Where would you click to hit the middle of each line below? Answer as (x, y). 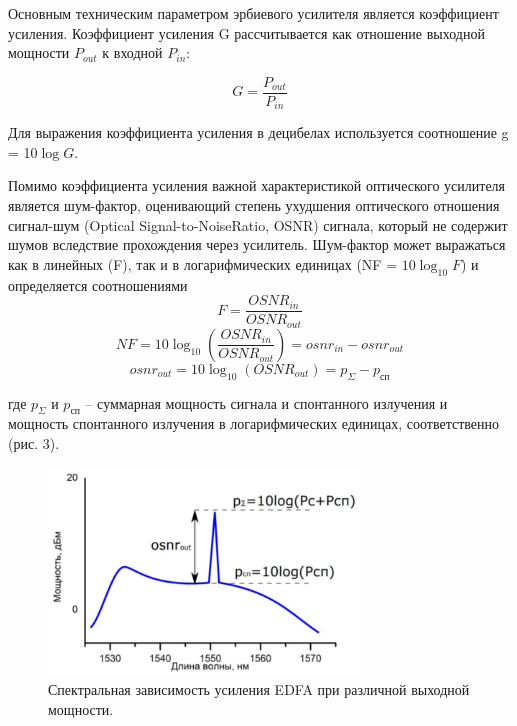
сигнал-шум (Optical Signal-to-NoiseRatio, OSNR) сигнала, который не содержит (258, 224)
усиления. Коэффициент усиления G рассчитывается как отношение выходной (246, 32)
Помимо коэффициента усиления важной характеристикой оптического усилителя (257, 185)
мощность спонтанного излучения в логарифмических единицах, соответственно (253, 423)
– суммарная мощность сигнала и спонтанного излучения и (266, 402)
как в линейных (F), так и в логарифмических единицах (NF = (203, 263)
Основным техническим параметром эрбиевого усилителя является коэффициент (253, 13)
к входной (132, 52)
